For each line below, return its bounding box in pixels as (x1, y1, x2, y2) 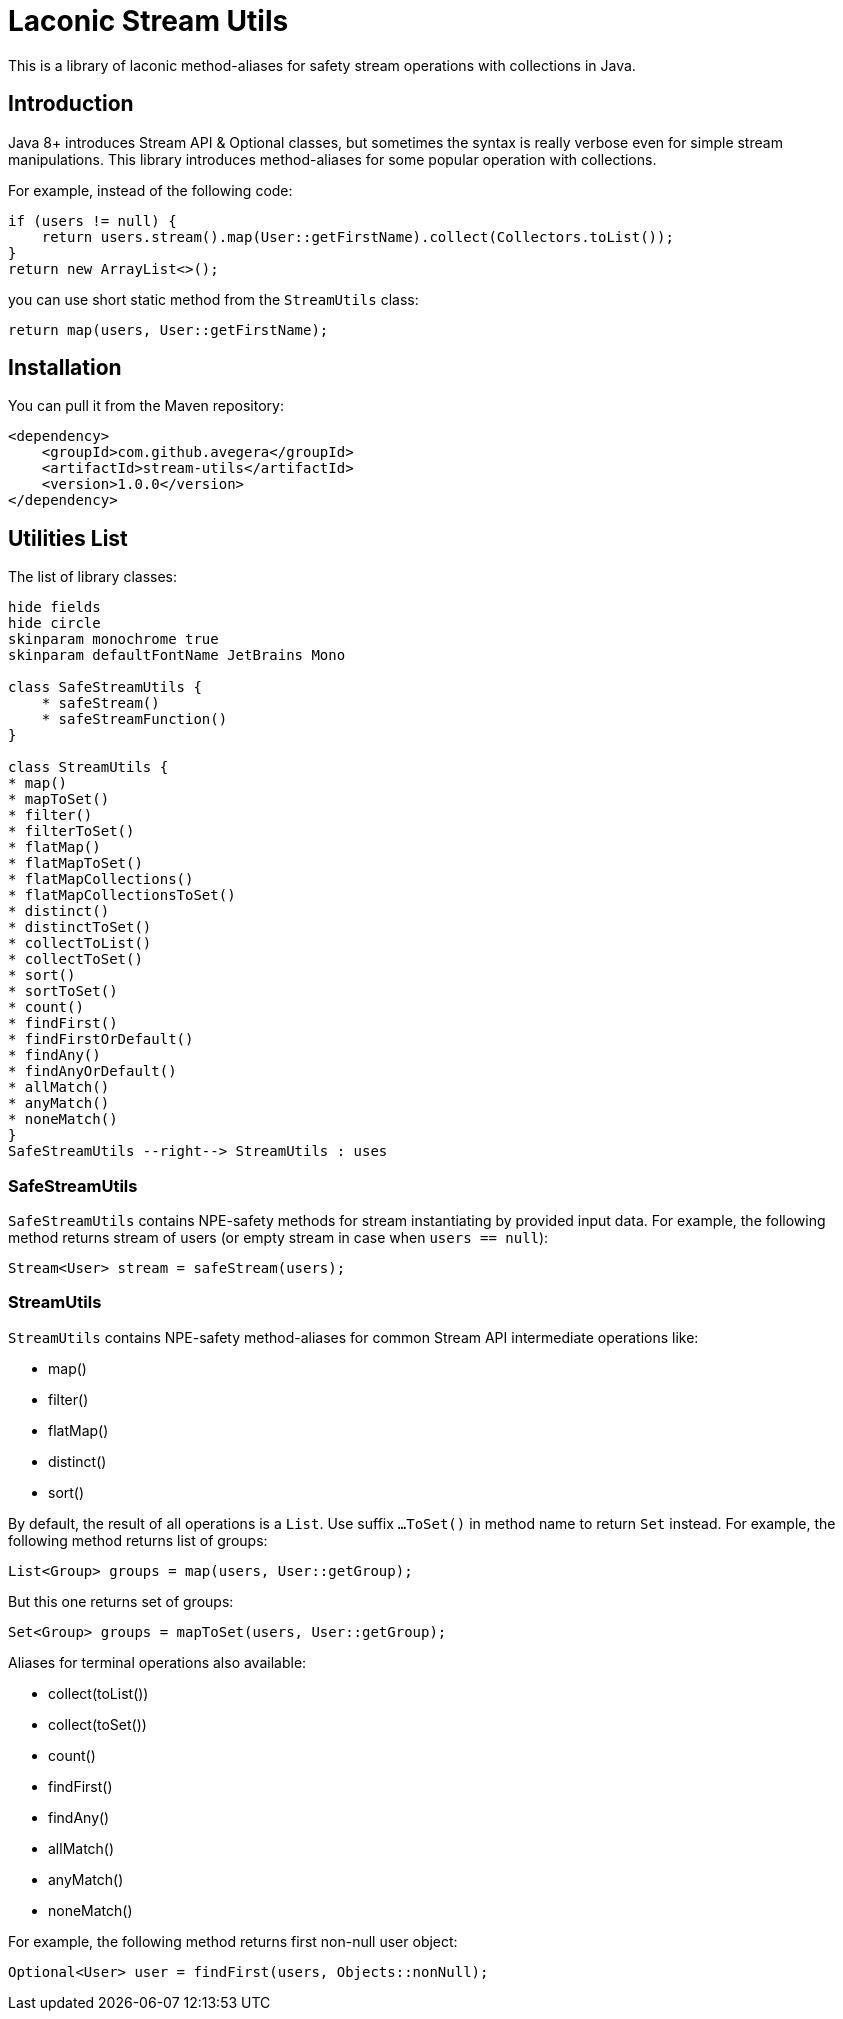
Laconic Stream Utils (8, 4, 289, 38)
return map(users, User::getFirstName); (8, 321, 329, 338)
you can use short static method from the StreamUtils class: (8, 290, 419, 308)
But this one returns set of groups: (8, 1592, 234, 1610)
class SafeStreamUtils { (8, 679, 202, 696)
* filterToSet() (8, 823, 135, 840)
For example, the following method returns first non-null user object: (8, 1932, 458, 1950)
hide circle (8, 615, 101, 632)
